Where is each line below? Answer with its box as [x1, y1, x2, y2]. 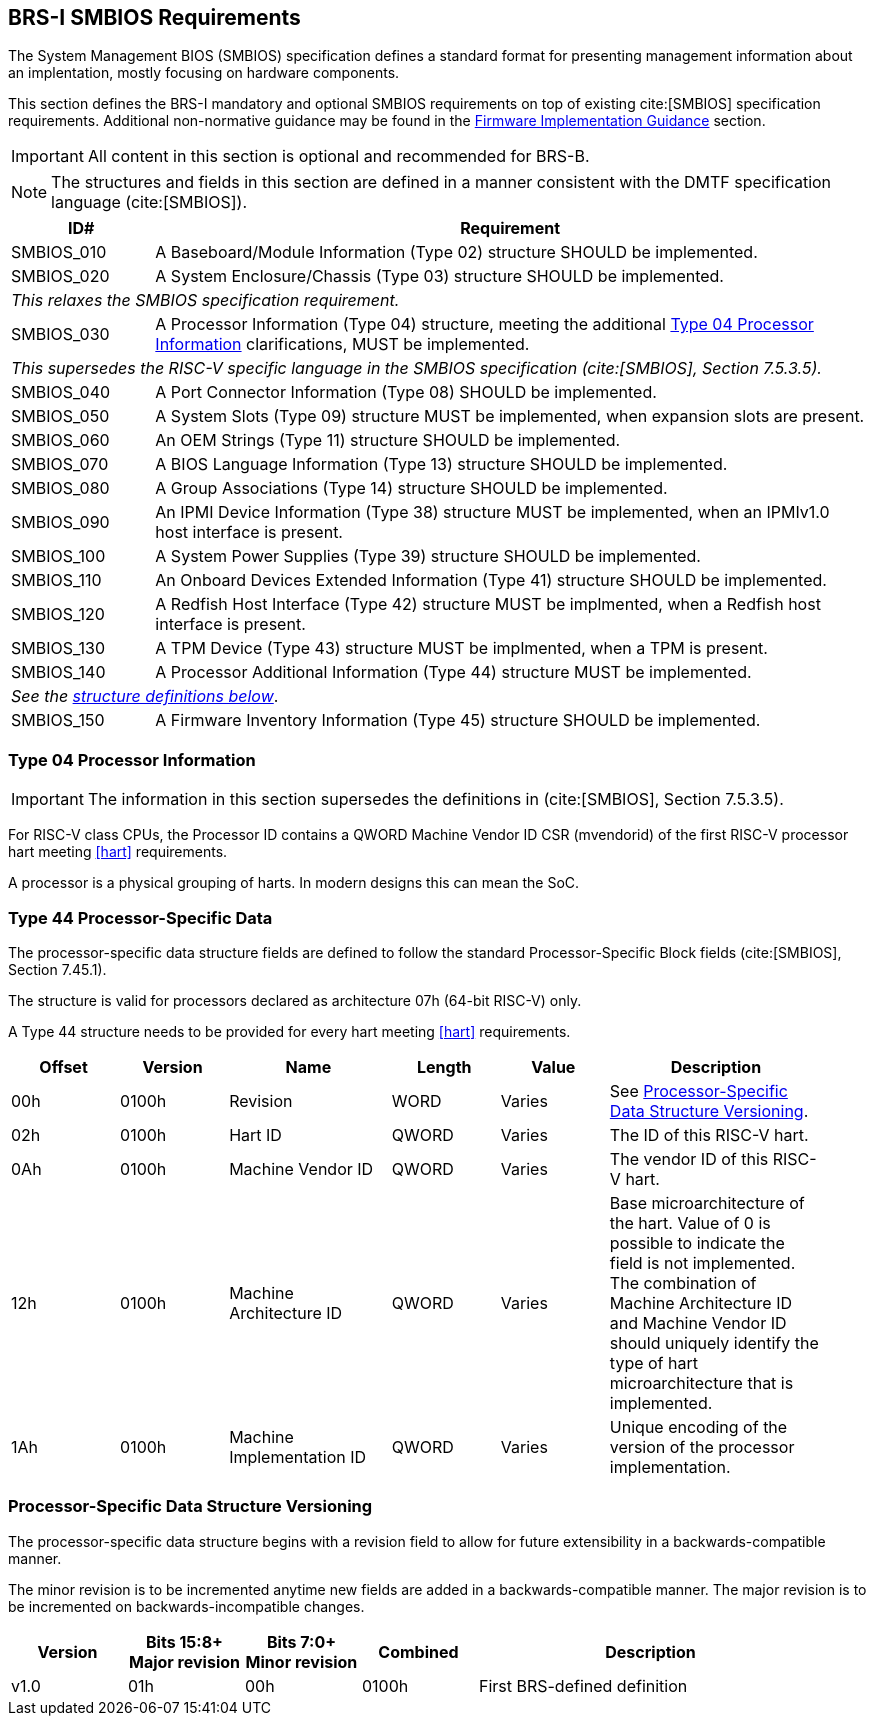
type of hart [609, 1352, 698, 1373]
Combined [378, 1641, 459, 1662]
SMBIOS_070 [11, 454, 109, 475]
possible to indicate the [609, 1232, 785, 1253]
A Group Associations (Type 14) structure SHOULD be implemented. [155, 478, 668, 499]
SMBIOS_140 [11, 662, 106, 683]
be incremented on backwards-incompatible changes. [8, 1597, 365, 1615]
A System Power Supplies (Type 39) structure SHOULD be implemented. [155, 546, 701, 567]
